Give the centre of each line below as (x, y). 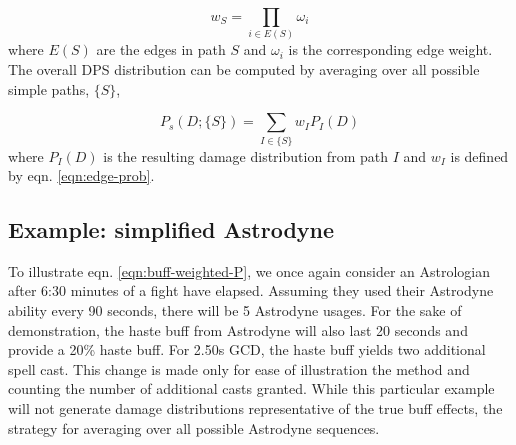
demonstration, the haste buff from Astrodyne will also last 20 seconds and (238, 329)
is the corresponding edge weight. (390, 49)
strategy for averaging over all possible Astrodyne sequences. (194, 427)
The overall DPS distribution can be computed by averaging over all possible (244, 68)
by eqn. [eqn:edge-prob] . (81, 175)
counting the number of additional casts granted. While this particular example (251, 388)
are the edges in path (161, 49)
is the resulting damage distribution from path (245, 155)
